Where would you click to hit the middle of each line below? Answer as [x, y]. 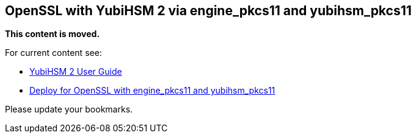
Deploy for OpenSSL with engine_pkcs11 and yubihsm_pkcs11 [152, 91]
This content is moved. [53, 34]
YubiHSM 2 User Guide [76, 72]
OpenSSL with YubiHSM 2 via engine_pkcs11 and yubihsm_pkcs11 [208, 11]
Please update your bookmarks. [69, 109]
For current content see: [53, 53]
